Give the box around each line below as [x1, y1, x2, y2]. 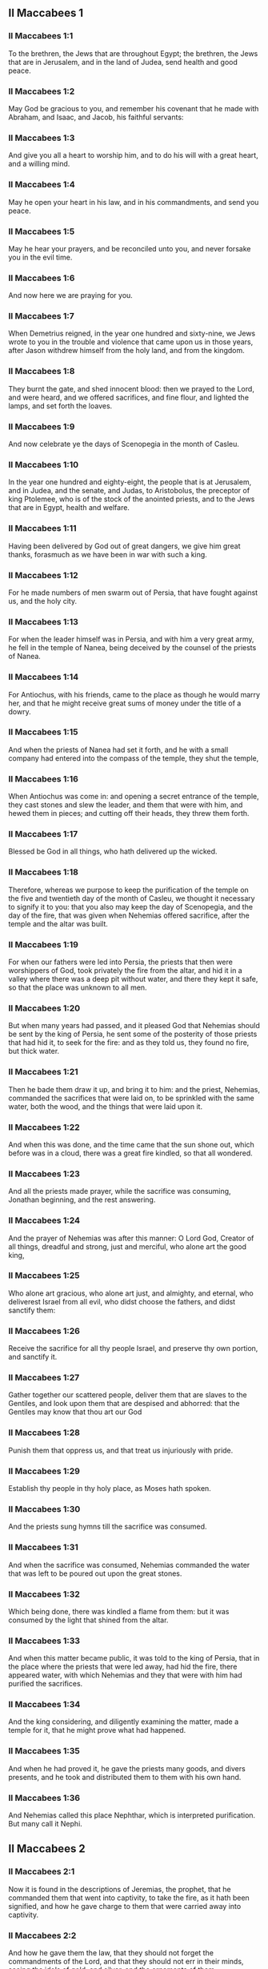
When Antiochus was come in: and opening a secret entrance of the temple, [8, 792, 259, 802]
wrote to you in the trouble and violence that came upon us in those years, [8, 337, 254, 347]
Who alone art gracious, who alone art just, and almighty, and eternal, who [8, 1288, 254, 1298]
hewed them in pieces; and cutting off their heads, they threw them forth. [8, 809, 250, 818]
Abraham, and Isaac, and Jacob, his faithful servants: [8, 112, 184, 122]
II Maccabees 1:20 [8, 1003, 81, 1014]
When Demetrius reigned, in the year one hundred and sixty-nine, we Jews [8, 328, 256, 339]
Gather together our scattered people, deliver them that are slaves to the [8, 1390, 247, 1400]
